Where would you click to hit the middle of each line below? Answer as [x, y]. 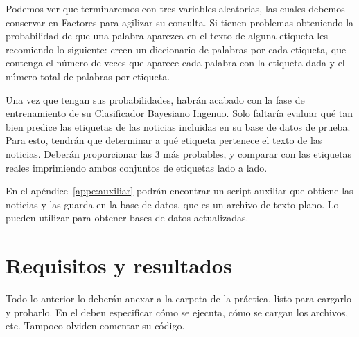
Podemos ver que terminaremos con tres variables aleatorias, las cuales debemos [175, 8]
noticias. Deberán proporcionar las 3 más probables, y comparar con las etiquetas [179, 153]
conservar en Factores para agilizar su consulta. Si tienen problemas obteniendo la [180, 22]
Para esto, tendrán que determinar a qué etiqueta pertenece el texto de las [164, 140]
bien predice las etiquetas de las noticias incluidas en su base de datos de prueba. [178, 126]
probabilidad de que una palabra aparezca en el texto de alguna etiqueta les [167, 36]
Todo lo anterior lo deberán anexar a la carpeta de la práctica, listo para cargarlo [178, 299]
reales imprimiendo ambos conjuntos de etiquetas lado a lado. [137, 167]
